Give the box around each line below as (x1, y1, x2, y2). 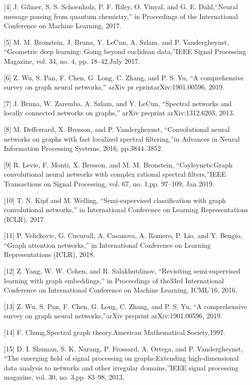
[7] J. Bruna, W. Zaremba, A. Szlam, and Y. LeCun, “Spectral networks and (4, 98, 232, 108)
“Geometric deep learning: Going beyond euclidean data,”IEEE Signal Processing (4, 46, 246, 56)
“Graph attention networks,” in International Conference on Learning (4, 239, 211, 250)
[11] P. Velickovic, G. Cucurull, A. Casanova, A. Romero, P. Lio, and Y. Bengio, (4, 230, 242, 240)
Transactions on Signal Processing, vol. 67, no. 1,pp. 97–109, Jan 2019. (4, 178, 215, 188)
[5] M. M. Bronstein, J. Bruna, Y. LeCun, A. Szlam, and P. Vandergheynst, (4, 37, 229, 47)
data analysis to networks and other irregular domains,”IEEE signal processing (4, 362, 239, 372)
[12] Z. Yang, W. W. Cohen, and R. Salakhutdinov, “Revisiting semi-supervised (4, 266, 240, 276)
